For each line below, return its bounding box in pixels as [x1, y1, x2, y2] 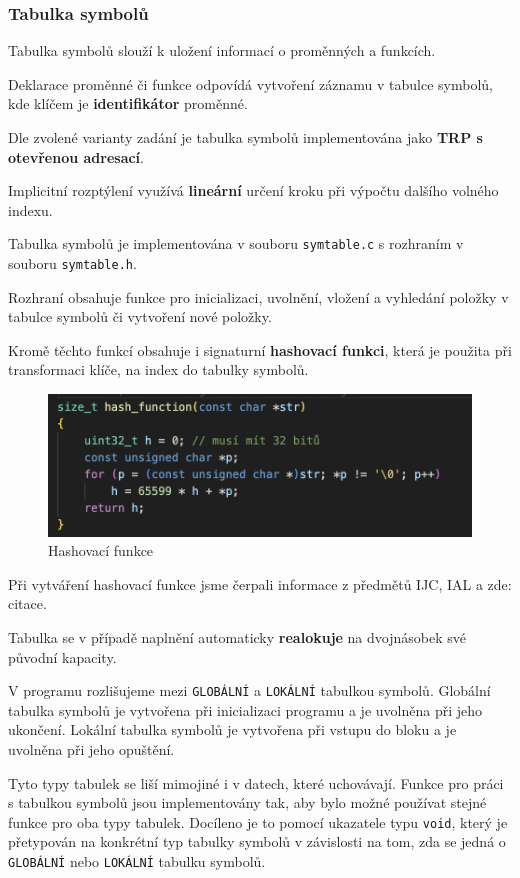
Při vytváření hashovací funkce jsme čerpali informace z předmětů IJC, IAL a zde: [8, 573, 512, 594]
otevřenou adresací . [8, 146, 144, 167]
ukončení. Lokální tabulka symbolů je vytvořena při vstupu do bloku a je [8, 719, 457, 740]
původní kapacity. [8, 646, 117, 667]
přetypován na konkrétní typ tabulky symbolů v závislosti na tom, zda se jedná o [8, 831, 506, 852]
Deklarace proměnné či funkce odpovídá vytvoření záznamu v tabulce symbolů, [8, 73, 493, 94]
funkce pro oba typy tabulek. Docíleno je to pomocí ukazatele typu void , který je [8, 811, 508, 832]
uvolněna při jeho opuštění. [8, 739, 175, 760]
